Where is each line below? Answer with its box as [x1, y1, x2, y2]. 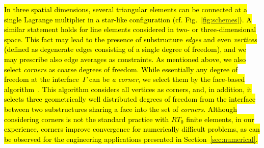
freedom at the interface [4, 74, 79, 84]
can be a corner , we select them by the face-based [89, 74, 245, 84]
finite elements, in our [186, 113, 254, 124]
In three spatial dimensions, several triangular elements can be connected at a [4, 4, 247, 14]
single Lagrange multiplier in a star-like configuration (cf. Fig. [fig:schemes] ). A [4, 14, 252, 24]
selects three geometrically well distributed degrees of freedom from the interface [4, 94, 256, 104]
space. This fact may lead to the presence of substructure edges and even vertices [4, 34, 257, 44]
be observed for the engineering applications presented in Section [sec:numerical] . [4, 133, 258, 144]
